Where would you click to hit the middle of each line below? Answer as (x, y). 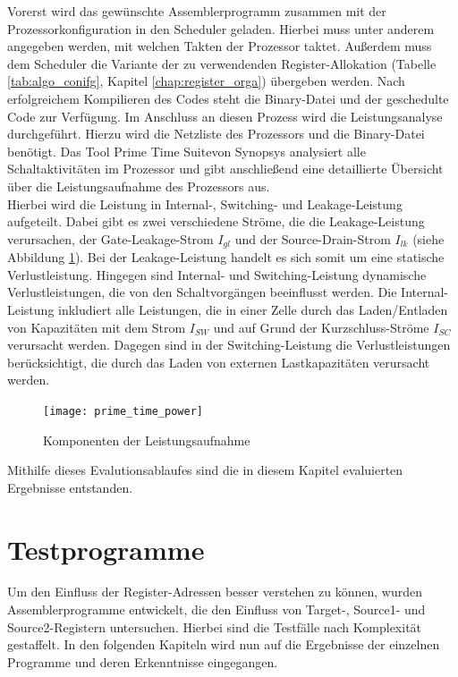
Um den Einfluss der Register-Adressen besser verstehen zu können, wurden (215, 592)
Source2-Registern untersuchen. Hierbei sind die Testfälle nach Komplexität (215, 626)
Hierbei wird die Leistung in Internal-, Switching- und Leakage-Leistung (205, 203)
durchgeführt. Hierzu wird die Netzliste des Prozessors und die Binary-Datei (216, 134)
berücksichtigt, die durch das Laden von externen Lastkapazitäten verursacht (219, 362)
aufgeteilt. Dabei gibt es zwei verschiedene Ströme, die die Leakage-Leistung (216, 221)
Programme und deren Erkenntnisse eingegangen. (143, 661)
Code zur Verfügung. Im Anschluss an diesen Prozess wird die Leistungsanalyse (225, 116)
